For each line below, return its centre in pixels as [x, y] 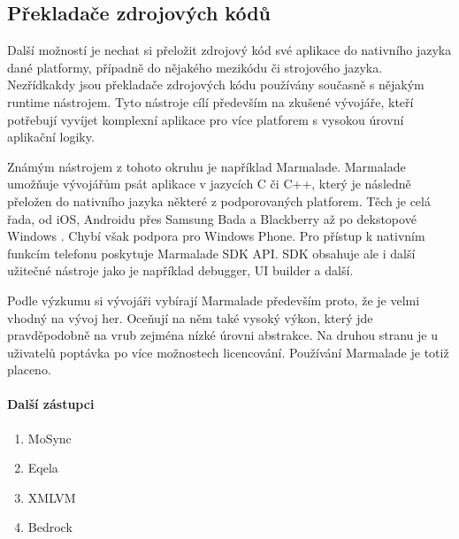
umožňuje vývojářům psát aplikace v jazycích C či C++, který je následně [209, 184]
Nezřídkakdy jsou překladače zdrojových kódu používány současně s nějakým [216, 85]
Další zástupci [51, 404]
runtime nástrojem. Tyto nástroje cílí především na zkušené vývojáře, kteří [210, 101]
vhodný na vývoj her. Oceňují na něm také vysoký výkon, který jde [190, 317]
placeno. [29, 370]
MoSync [50, 438]
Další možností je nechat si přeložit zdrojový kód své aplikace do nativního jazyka [229, 50]
